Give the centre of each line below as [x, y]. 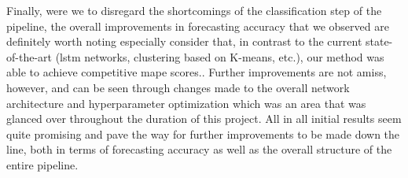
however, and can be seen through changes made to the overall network [178, 87]
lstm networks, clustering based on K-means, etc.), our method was [222, 56]
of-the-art [29, 56]
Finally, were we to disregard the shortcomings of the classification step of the [194, 10]
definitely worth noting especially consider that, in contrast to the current [184, 41]
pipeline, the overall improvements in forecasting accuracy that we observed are [198, 26]
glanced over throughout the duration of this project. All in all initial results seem [204, 119]
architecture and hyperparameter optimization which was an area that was [186, 103]
